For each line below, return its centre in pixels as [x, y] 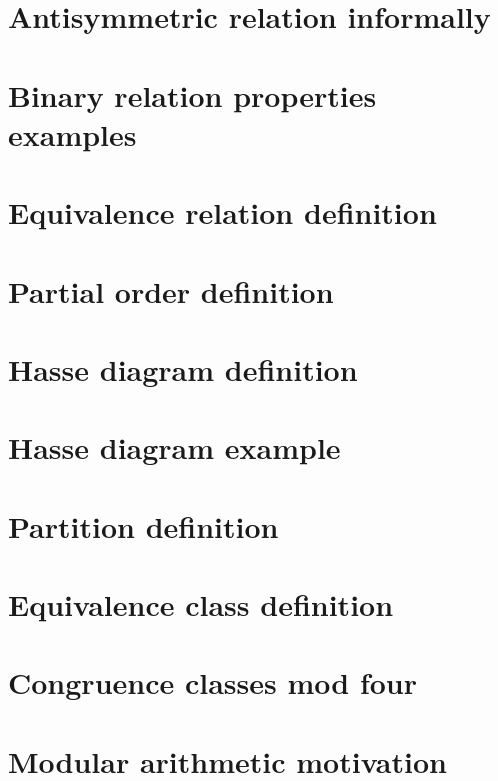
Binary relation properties [192, 94]
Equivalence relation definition [222, 212]
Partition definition [143, 525]
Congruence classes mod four [212, 682]
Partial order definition [171, 290]
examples [72, 133]
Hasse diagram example [174, 447]
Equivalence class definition [201, 604]
